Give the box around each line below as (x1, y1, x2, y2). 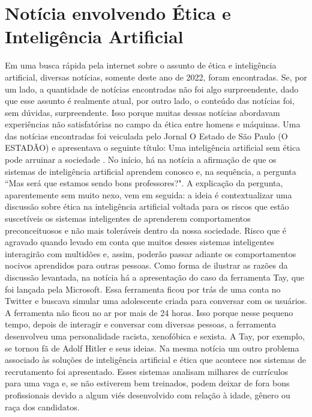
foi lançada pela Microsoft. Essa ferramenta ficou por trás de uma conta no (5, 282, 281, 295)
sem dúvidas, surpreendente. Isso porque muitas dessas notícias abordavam (5, 106, 280, 118)
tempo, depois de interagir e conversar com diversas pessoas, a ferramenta (5, 318, 277, 330)
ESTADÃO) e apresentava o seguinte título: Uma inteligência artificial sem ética (5, 141, 301, 154)
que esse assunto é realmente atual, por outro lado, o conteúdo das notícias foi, (5, 94, 295, 107)
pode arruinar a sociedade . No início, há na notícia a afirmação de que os (5, 153, 277, 166)
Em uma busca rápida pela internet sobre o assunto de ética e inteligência (5, 59, 277, 72)
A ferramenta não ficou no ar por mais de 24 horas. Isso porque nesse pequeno (5, 306, 293, 318)
